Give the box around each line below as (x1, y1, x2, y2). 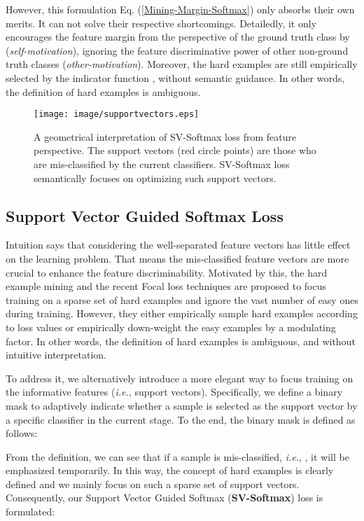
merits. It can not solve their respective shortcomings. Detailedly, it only (6, 15, 317, 30)
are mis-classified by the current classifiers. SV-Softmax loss (34, 157, 290, 171)
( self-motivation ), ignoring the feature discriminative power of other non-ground (6, 43, 349, 57)
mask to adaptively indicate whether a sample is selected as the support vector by (6, 398, 358, 412)
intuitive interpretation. (6, 347, 107, 362)
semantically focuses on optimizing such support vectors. (34, 170, 276, 185)
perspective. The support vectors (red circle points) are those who (34, 143, 316, 158)
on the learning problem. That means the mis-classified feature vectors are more (6, 251, 349, 265)
